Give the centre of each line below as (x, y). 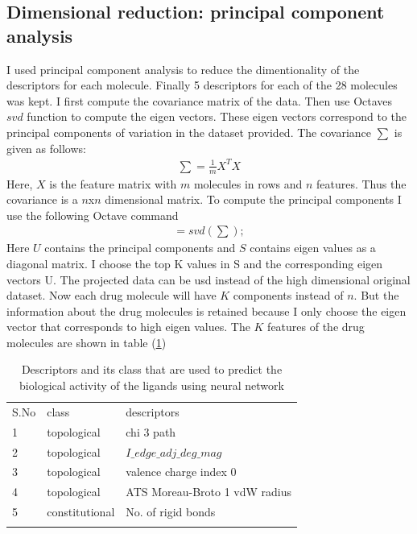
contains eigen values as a (313, 248)
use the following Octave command (93, 215)
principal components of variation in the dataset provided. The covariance (189, 132)
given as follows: (46, 148)
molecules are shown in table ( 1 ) (87, 342)
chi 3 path (151, 431)
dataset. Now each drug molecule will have (111, 295)
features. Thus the (361, 183)
